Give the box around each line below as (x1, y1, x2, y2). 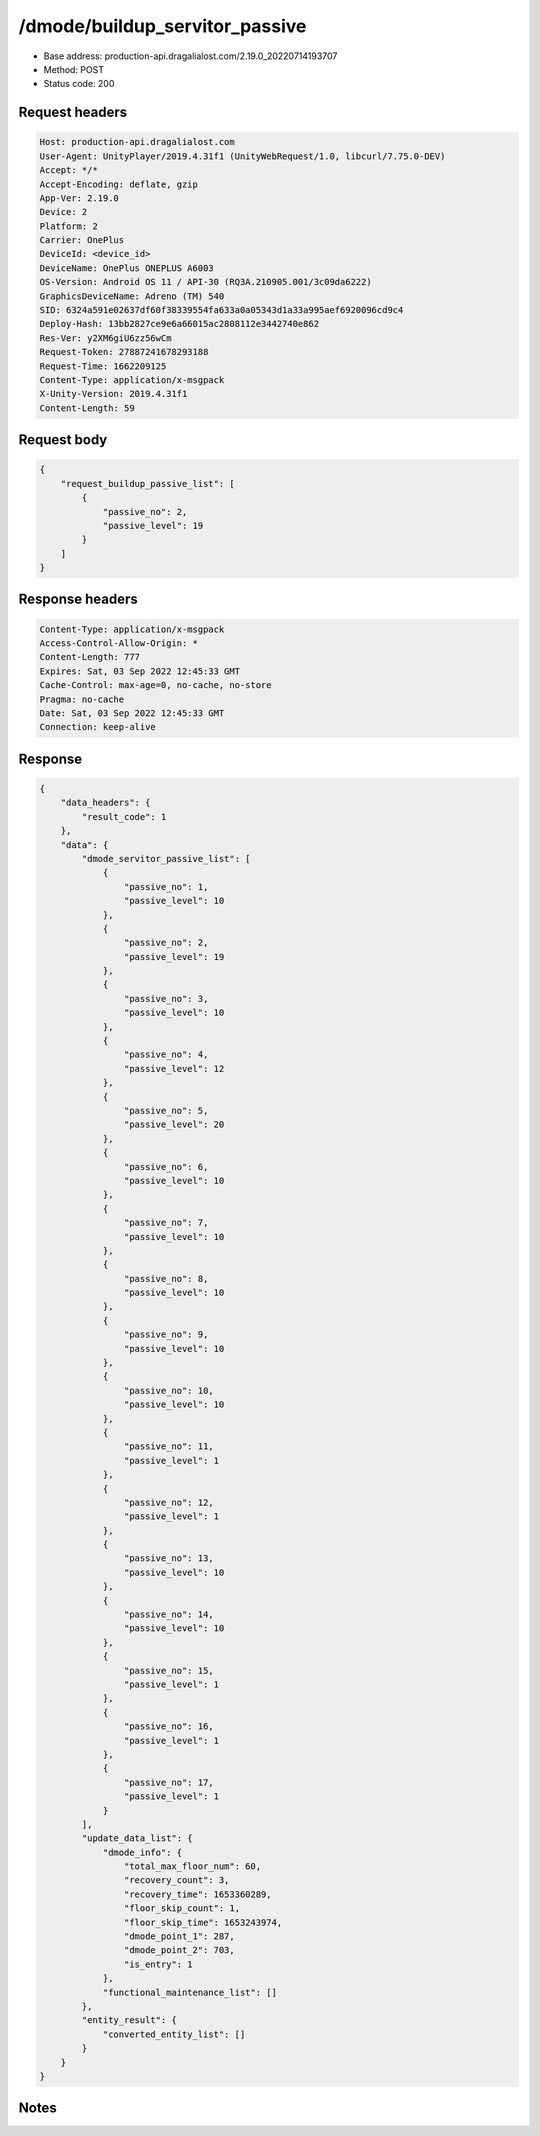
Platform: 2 (39, 220, 99, 232)
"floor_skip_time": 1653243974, (123, 1916, 283, 1928)
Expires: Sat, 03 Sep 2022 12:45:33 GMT (39, 665, 240, 677)
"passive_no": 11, (123, 1441, 214, 1452)
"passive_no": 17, (123, 1776, 214, 1788)
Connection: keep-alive (39, 721, 157, 733)
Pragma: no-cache (39, 693, 125, 705)
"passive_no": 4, (123, 1049, 209, 1060)
